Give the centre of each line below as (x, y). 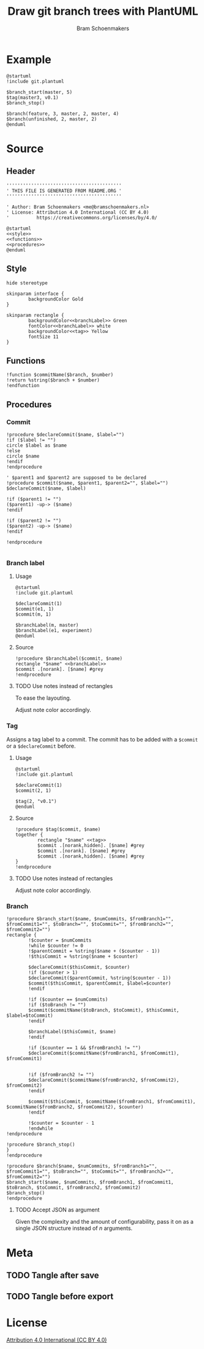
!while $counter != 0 (56, 945)
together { (29, 835)
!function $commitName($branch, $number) (60, 375)
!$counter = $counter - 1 (62, 1123)
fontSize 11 (44, 337)
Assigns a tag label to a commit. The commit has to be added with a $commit (102, 739)
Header (21, 171)
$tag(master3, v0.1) (33, 97)
